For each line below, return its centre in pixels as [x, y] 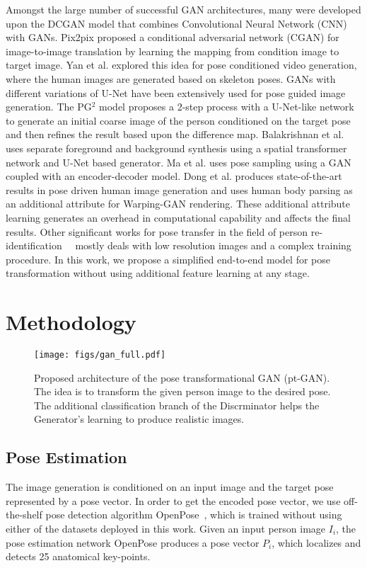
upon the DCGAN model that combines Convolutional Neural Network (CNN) [176, 23]
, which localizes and [316, 542]
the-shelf [24, 515]
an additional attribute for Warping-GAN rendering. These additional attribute [178, 204]
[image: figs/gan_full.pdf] [100, 355]
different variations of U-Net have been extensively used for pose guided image [176, 92]
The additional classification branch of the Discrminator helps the [177, 405]
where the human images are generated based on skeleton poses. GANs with [171, 78]
